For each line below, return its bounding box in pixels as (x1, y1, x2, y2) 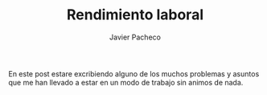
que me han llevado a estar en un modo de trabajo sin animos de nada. (8, 77, 244, 87)
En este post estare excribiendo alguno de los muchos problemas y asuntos (8, 68, 260, 78)
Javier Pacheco (109, 32, 161, 42)
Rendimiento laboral (67, 6, 203, 24)
